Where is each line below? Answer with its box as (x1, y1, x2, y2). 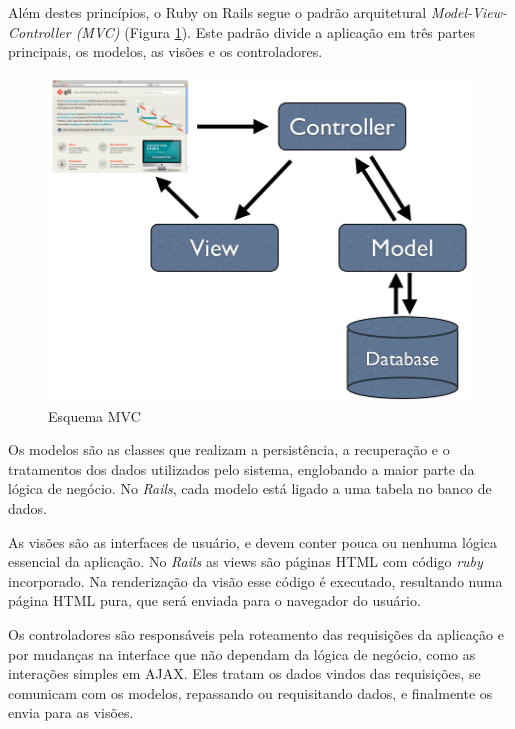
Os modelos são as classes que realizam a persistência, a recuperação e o (8, 439, 450, 460)
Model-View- (430, 2, 507, 22)
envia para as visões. (8, 702, 134, 723)
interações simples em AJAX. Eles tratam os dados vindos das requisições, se (8, 663, 481, 684)
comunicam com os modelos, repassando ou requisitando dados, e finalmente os (8, 682, 493, 703)
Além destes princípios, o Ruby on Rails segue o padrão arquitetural (8, 2, 427, 22)
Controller (8, 21, 71, 42)
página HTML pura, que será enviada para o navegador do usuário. (8, 590, 421, 611)
